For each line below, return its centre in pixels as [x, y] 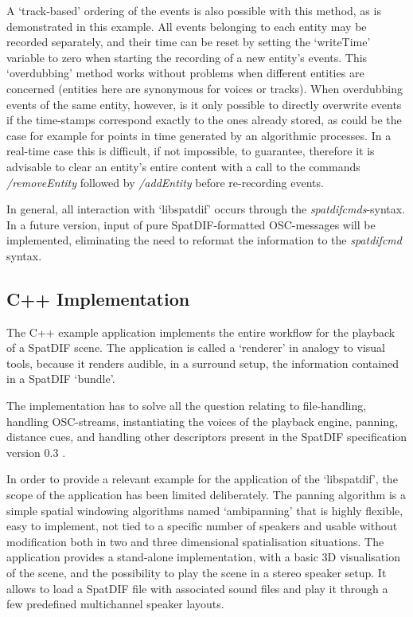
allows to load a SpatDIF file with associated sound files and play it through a [197, 588]
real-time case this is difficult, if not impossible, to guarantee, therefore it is [191, 151]
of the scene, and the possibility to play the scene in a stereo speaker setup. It [197, 573]
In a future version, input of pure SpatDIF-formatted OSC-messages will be [191, 224]
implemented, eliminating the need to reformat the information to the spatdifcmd [204, 240]
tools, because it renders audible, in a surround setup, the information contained [203, 363]
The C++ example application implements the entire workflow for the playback [201, 332]
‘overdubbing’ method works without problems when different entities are [185, 73]
